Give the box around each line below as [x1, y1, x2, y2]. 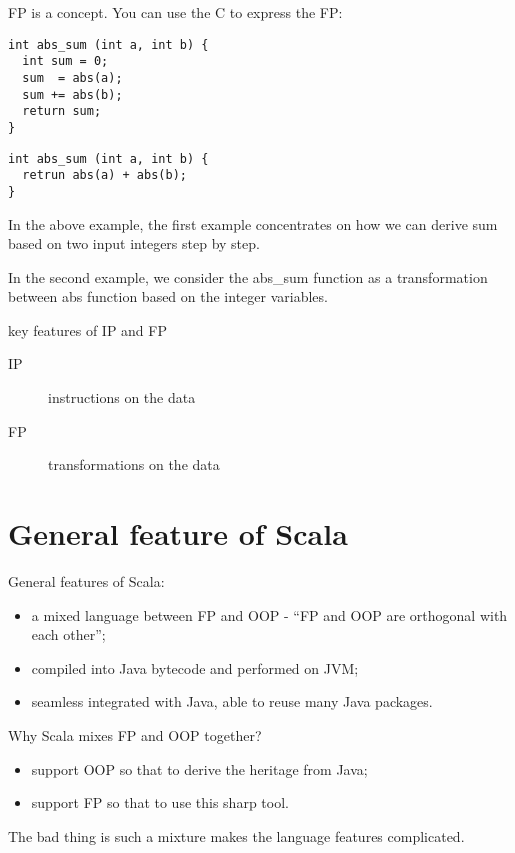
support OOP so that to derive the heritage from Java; [31, 758, 368, 779]
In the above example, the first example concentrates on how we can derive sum [8, 213, 498, 234]
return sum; [22, 104, 102, 119]
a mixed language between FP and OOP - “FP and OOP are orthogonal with [31, 604, 508, 625]
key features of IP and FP [8, 319, 167, 340]
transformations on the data [48, 454, 220, 475]
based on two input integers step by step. [8, 233, 260, 254]
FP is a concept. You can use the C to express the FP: [8, 2, 343, 22]
